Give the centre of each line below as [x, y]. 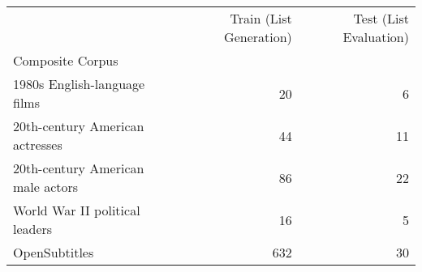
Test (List [381, 18]
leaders [33, 229]
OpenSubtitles [54, 252]
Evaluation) [376, 37]
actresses [38, 144]
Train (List [261, 18]
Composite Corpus [66, 60]
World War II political [77, 210]
